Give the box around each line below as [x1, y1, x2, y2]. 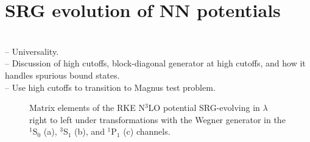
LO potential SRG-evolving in [148, 101, 260, 114]
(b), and [74, 125, 105, 138]
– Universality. [5, 44, 59, 57]
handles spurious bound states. [5, 68, 120, 81]
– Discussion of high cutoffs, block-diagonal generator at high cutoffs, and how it [5, 57, 306, 69]
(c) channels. [123, 125, 171, 138]
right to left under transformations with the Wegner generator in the [29, 113, 286, 126]
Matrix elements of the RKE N [29, 101, 145, 114]
